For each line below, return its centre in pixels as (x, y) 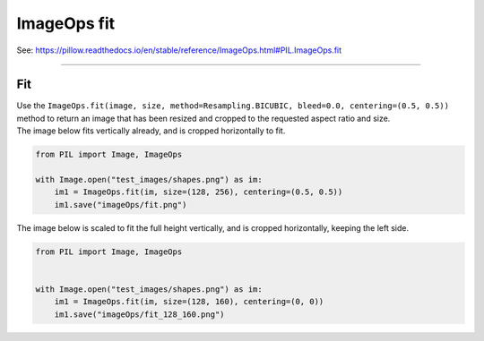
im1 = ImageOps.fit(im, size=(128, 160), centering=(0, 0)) (189, 302)
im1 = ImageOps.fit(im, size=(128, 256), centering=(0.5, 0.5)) (199, 192)
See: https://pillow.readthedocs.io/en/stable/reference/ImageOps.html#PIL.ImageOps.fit (179, 50)
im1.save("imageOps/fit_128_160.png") (139, 314)
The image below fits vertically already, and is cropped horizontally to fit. (151, 131)
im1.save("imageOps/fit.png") (121, 205)
